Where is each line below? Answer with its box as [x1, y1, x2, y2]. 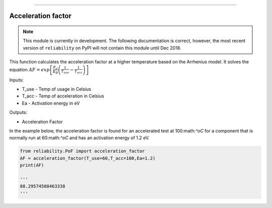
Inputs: [9, 77, 24, 83]
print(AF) [20, 162, 44, 168]
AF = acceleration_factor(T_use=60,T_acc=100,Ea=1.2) [20, 155, 156, 161]
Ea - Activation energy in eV [22, 100, 80, 106]
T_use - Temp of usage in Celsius [22, 86, 92, 92]
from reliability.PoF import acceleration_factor [20, 148, 145, 154]
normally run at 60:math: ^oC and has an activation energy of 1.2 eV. [9, 135, 150, 141]
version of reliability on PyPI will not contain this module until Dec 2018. [23, 45, 181, 51]
